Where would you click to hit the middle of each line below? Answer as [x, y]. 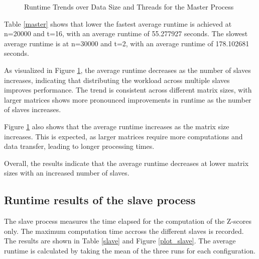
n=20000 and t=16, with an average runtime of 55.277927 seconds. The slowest [126, 33]
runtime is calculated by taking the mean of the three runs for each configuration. [130, 250]
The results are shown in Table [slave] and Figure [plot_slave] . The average [120, 241]
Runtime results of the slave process [100, 200]
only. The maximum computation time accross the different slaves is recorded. [124, 231]
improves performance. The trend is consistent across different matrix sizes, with [128, 90]
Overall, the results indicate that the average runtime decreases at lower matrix [126, 163]
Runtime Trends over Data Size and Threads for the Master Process [129, 7]
